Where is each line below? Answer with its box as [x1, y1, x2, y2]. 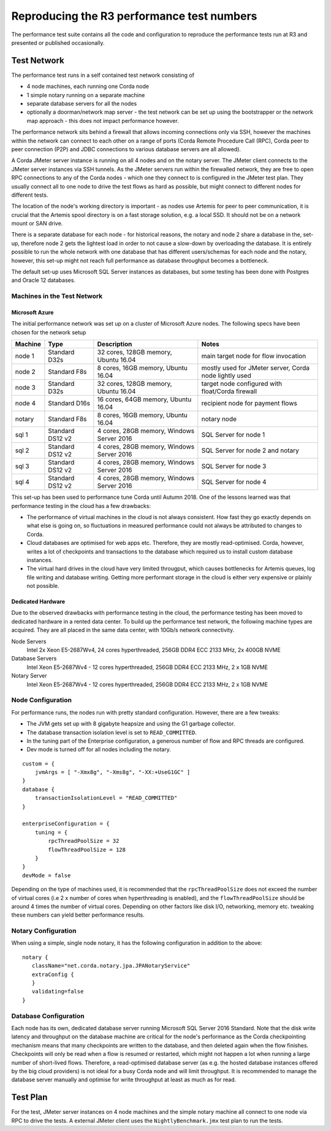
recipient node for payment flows [201, 399, 297, 408]
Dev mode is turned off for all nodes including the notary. [26, 746, 171, 753]
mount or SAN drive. [11, 220, 63, 227]
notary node [201, 415, 237, 423]
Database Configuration [11, 1011, 85, 1020]
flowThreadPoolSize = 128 [48, 846, 126, 853]
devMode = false [22, 872, 71, 879]
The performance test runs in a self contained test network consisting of [11, 71, 195, 79]
